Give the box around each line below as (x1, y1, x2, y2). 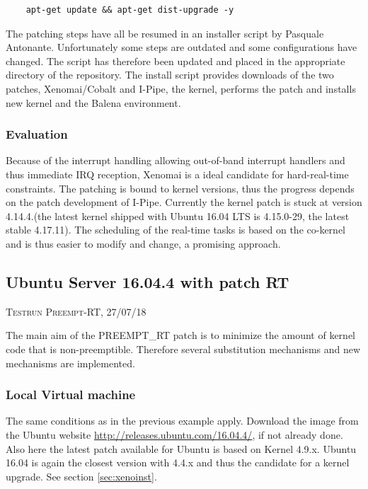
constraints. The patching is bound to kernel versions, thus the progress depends (6, 180, 355, 195)
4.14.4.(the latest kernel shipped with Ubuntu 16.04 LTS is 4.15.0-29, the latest (6, 208, 350, 223)
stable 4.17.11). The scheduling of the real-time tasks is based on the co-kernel (6, 222, 345, 237)
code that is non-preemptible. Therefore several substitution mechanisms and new (6, 341, 361, 356)
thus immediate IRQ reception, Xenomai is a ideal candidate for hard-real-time (6, 166, 349, 181)
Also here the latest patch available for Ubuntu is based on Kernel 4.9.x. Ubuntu (6, 441, 357, 456)
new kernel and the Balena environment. (6, 95, 181, 110)
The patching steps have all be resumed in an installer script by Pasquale (6, 25, 324, 40)
